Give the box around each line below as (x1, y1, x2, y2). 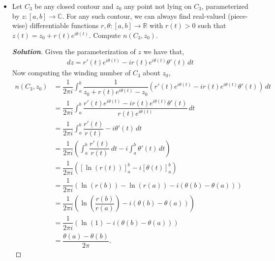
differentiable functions (30, 20, 99, 31)
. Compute (89, 30, 121, 40)
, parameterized (201, 1, 248, 11)
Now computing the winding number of (12, 67, 131, 78)
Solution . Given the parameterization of (12, 46, 136, 57)
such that (198, 20, 226, 31)
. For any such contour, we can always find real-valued (62, 10, 226, 21)
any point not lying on (124, 1, 192, 11)
